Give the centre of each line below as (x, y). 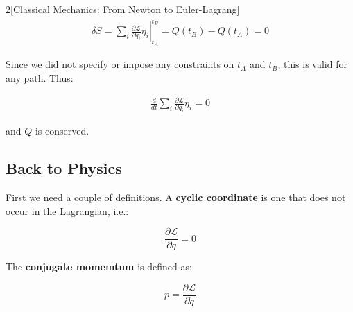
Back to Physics (64, 168)
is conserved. (62, 131)
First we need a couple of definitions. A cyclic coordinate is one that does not (176, 197)
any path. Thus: (40, 77)
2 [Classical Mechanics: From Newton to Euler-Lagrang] (123, 9)
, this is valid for (312, 64)
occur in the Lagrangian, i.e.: (67, 210)
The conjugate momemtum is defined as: (99, 267)
